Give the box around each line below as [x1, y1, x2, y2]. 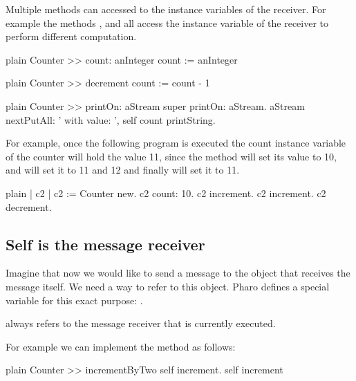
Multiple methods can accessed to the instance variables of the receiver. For [6, 2, 326, 16]
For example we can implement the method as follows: [6, 339, 236, 353]
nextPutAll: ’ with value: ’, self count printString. [6, 112, 216, 127]
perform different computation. [6, 29, 137, 44]
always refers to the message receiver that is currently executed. [6, 316, 276, 331]
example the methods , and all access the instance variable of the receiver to [6, 15, 329, 30]
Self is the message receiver [6, 233, 205, 254]
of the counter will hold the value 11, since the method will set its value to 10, [6, 149, 337, 163]
